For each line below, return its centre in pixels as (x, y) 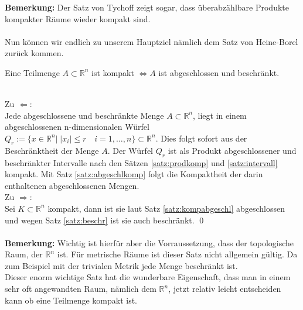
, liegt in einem (220, 115)
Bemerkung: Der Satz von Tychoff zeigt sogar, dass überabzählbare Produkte (147, 7)
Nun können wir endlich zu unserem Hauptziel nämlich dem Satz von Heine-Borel (151, 41)
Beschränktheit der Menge (52, 150)
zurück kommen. (34, 53)
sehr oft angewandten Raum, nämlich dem (81, 289)
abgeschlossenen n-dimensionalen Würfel (77, 127)
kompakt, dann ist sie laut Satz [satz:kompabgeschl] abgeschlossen (166, 208)
